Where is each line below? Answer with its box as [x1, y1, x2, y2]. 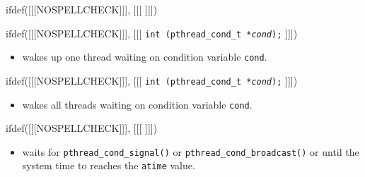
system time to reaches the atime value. [22, 158, 195, 173]
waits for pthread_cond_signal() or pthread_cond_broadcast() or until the [22, 144, 359, 159]
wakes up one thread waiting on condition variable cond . [22, 49, 267, 64]
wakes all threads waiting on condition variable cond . [22, 97, 253, 111]
